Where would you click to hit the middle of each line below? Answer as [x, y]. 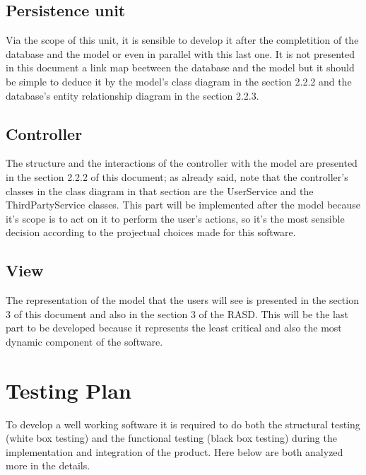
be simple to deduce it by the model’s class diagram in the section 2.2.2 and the [179, 81]
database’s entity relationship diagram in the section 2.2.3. [132, 95]
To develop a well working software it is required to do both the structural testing [183, 424]
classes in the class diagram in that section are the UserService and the [160, 190]
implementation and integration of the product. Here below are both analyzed [175, 451]
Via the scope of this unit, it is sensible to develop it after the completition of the [182, 40]
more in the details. [48, 465]
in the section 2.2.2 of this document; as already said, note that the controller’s [177, 176]
